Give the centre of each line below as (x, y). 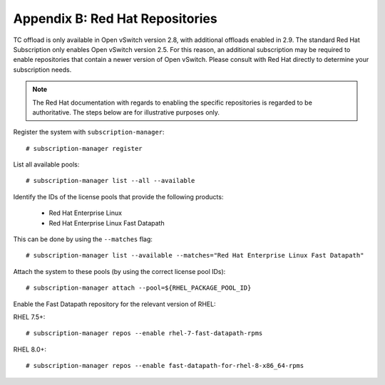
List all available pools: (46, 164)
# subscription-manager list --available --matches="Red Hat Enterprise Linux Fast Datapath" (195, 255)
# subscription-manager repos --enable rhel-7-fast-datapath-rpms (144, 333)
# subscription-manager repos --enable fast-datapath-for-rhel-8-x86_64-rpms (165, 366)
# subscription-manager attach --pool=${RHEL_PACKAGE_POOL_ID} (139, 288)
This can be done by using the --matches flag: (83, 239)
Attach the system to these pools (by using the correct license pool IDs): (119, 271)
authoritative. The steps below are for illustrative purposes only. (126, 112)
